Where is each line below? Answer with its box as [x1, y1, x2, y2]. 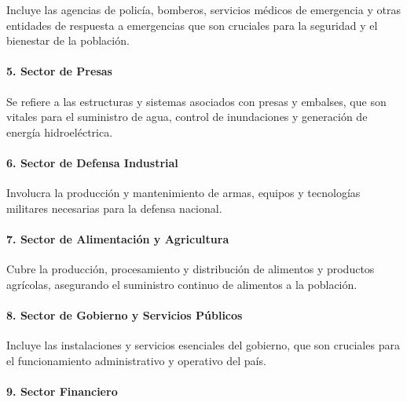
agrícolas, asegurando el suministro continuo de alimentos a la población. [6, 276, 357, 292]
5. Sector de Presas [6, 63, 112, 79]
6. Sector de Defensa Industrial [6, 154, 178, 170]
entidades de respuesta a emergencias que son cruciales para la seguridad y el [6, 16, 378, 33]
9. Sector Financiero [6, 382, 118, 399]
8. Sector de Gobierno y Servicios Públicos [6, 306, 243, 323]
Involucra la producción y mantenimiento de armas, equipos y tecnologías [6, 185, 361, 201]
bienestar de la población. [6, 32, 130, 49]
